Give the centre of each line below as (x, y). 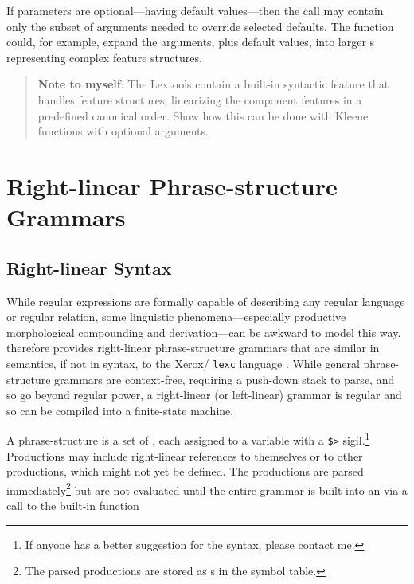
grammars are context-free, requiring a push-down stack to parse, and (225, 379)
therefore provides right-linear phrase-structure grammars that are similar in (193, 348)
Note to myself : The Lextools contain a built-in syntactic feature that (213, 84)
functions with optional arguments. (123, 131)
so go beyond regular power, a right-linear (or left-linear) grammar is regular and (204, 395)
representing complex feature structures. (104, 57)
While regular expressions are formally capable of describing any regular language (206, 301)
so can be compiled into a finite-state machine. (120, 410)
